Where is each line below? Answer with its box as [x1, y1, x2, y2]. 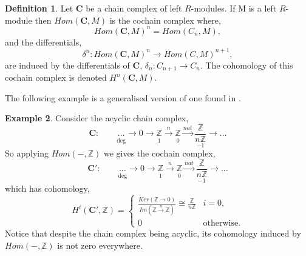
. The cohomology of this [200, 58, 293, 71]
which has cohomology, [5, 182, 90, 195]
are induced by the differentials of [5, 58, 130, 71]
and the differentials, [5, 35, 82, 48]
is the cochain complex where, [109, 13, 221, 26]
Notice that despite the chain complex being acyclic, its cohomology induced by [5, 226, 301, 239]
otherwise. [203, 218, 241, 227]
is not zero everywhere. [57, 238, 143, 251]
